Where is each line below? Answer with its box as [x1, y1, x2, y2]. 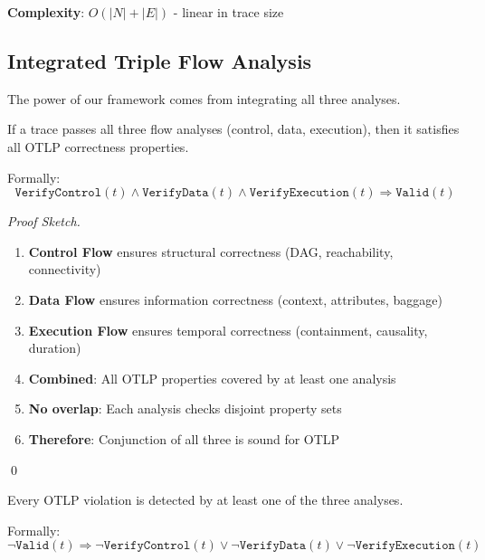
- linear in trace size [173, 3, 284, 21]
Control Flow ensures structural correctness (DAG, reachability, [28, 242, 394, 261]
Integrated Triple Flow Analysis [7, 46, 312, 74]
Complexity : [7, 3, 85, 21]
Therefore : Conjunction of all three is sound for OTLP [28, 429, 340, 448]
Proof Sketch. [7, 212, 81, 231]
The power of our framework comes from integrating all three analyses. [7, 89, 401, 108]
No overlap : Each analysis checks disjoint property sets [28, 399, 342, 418]
